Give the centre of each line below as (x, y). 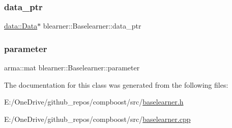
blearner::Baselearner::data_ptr (92, 26)
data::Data (21, 26)
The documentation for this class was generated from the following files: (116, 84)
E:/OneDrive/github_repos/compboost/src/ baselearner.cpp (97, 119)
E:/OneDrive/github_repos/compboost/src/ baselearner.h (94, 102)
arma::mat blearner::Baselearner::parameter (72, 68)
